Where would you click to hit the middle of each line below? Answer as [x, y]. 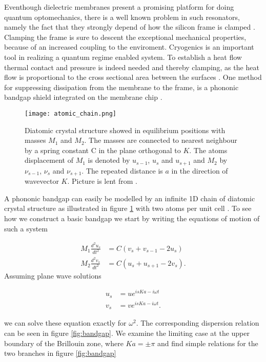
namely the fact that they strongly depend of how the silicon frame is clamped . [130, 27]
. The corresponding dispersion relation [198, 323]
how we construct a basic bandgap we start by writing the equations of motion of [132, 218]
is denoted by [109, 160]
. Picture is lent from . [102, 181]
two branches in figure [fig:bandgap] [60, 353]
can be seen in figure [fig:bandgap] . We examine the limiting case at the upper [127, 333]
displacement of [49, 160]
